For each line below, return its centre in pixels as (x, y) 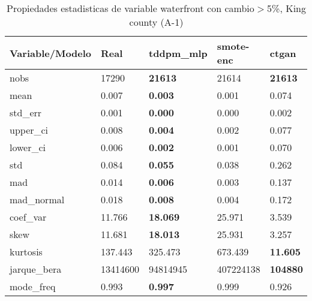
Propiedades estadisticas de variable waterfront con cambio (130, 8)
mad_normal (37, 199)
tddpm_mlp (178, 53)
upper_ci (29, 130)
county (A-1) (156, 22)
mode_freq (33, 286)
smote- (233, 46)
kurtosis (26, 252)
